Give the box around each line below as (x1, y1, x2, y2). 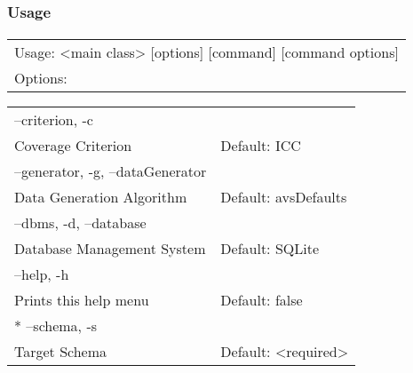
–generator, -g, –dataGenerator (14, 161, 207, 182)
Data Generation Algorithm (14, 186, 187, 208)
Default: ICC (220, 135, 301, 156)
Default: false (220, 290, 303, 311)
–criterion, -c (14, 109, 93, 131)
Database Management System (14, 238, 206, 259)
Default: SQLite (220, 238, 320, 259)
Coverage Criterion (14, 135, 132, 156)
